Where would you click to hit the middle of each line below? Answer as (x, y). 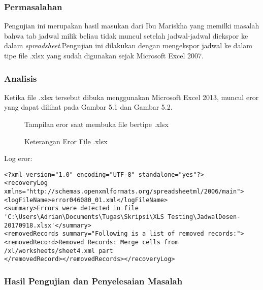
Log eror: (18, 158)
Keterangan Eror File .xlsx (66, 141)
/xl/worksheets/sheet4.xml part (59, 251)
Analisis (21, 78)
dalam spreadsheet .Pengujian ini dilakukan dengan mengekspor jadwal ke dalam (128, 45)
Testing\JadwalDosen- (204, 217)
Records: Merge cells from (133, 243)
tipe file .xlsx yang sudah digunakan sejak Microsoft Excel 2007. (104, 55)
